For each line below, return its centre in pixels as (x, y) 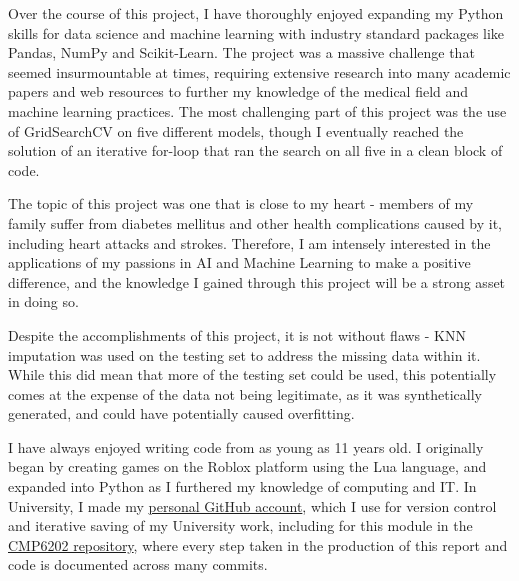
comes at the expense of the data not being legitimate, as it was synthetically (245, 393)
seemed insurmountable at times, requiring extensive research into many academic (259, 71)
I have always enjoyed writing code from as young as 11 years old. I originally (246, 446)
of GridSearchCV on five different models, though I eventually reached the (236, 130)
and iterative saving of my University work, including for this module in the (240, 525)
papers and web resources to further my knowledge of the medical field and (238, 91)
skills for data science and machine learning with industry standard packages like (256, 32)
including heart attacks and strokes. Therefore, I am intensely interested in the (249, 242)
